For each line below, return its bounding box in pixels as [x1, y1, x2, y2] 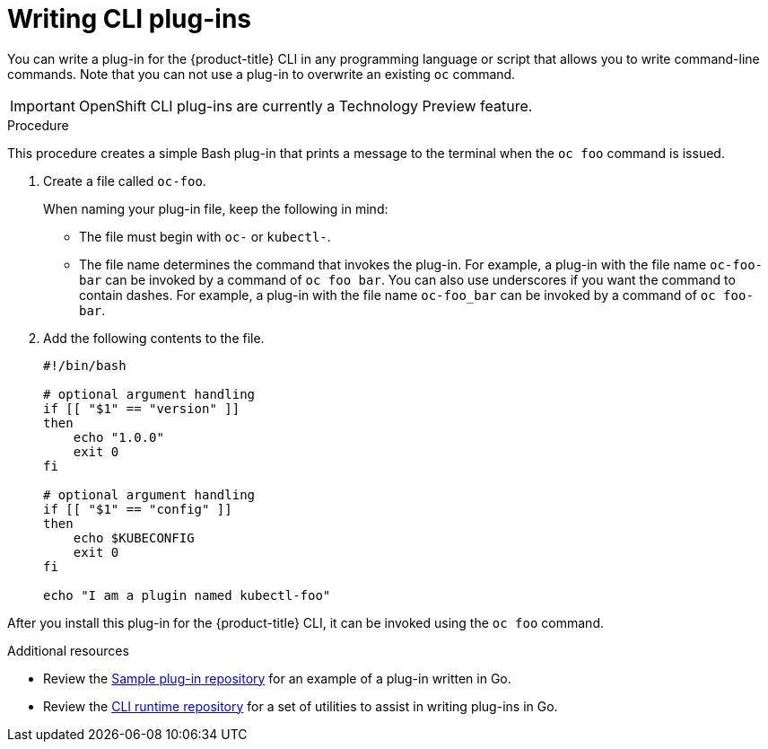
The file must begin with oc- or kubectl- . [79, 228, 331, 244]
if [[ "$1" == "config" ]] [43, 501, 232, 516]
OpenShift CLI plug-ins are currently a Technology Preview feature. [78, 96, 533, 115]
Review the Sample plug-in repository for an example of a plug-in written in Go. [43, 670, 511, 686]
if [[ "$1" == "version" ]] [43, 401, 240, 416]
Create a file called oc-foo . [43, 172, 206, 189]
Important [10, 96, 75, 115]
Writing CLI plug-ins [7, 4, 252, 34]
